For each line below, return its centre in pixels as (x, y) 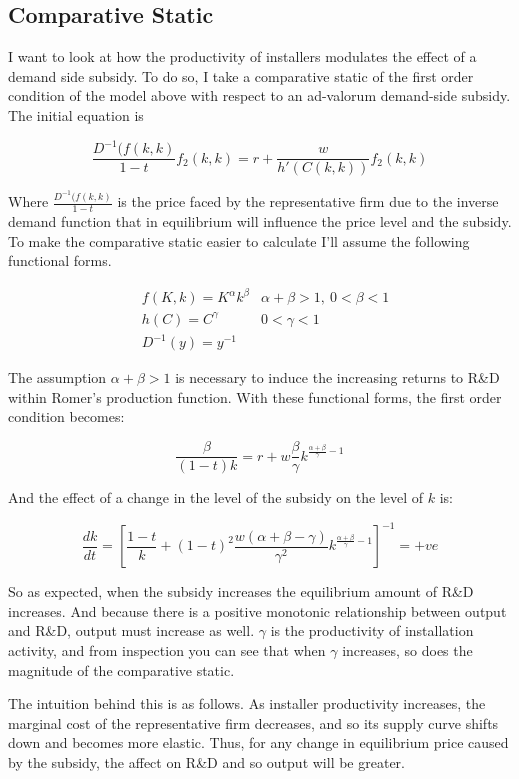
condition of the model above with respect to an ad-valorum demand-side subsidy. (259, 95)
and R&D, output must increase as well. (131, 630)
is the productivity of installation (372, 630)
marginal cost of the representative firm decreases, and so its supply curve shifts (253, 722)
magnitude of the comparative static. (121, 669)
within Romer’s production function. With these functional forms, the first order (255, 396)
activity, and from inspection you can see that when (167, 650)
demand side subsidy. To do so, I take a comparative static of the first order (241, 75)
